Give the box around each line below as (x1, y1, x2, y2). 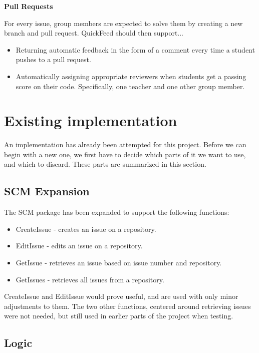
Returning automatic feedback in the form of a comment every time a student (16, 44, 255, 55)
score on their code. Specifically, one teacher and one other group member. (16, 81, 245, 91)
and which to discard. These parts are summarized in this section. (4, 159, 206, 169)
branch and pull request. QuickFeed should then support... (4, 28, 184, 38)
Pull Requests (4, 1, 53, 11)
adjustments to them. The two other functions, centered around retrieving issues (4, 300, 251, 311)
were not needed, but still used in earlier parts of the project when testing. (4, 310, 233, 321)
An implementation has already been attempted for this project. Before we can (4, 139, 246, 150)
